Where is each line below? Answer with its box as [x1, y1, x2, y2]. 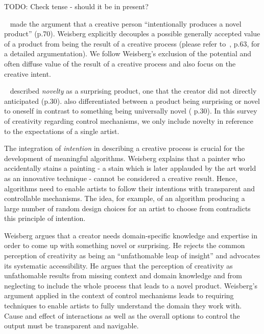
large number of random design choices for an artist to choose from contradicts [4, 203, 251, 213]
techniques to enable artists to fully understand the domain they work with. [4, 300, 242, 311]
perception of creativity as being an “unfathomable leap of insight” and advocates [4, 250, 260, 261]
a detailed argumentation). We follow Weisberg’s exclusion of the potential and [4, 48, 252, 59]
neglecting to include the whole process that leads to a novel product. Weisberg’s [4, 280, 257, 291]
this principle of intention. [4, 213, 86, 224]
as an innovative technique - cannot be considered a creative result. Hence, [4, 172, 237, 183]
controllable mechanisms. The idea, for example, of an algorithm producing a [4, 193, 245, 204]
